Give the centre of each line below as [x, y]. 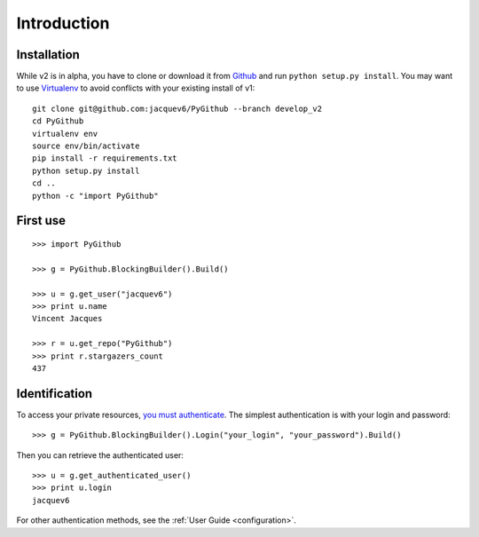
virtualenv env [65, 134]
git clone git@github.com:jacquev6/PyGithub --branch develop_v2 [177, 108]
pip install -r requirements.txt [105, 158]
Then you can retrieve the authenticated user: [100, 455]
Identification [55, 394]
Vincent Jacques [67, 319]
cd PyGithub [58, 121]
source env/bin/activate [86, 146]
